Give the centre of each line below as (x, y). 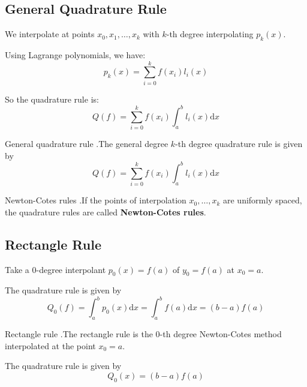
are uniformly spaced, (263, 200)
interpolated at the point (50, 345)
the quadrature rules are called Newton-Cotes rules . (106, 211)
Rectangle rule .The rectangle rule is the (79, 334)
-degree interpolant (71, 269)
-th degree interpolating (210, 34)
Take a (17, 269)
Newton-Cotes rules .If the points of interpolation (96, 200)
